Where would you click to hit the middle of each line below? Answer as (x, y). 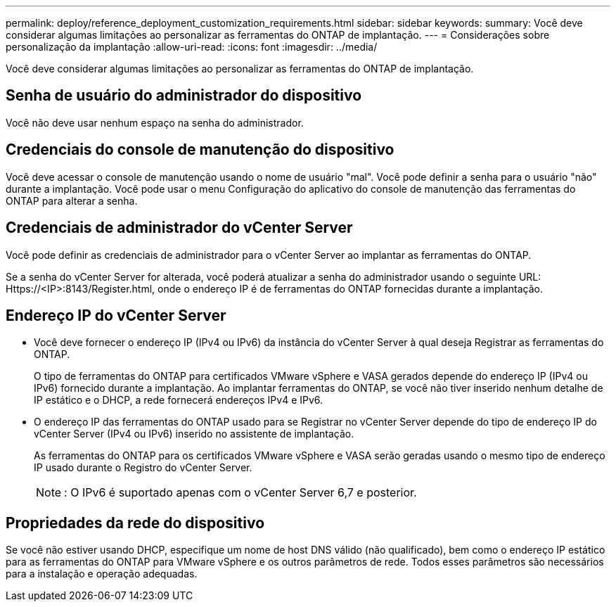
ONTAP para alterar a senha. (72, 200)
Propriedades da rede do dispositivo (135, 523)
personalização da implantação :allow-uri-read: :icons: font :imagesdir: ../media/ (192, 47)
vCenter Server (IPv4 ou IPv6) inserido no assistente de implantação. (194, 434)
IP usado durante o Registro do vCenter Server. (143, 468)
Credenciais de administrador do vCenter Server (179, 228)
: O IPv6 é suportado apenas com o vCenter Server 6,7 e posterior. (240, 493)
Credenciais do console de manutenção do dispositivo (200, 150)
